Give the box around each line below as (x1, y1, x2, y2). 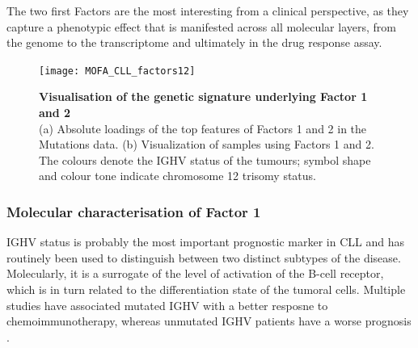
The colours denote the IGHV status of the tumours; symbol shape (39, 151, 371, 168)
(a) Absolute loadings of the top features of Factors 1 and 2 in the (39, 119, 367, 136)
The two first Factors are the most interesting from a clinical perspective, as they (6, 2, 409, 19)
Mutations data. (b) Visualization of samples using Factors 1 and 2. (39, 136, 374, 153)
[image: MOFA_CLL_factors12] (39, 65, 196, 77)
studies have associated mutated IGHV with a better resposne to (6, 296, 328, 313)
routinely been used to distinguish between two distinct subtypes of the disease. (6, 249, 401, 266)
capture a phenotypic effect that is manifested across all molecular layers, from (6, 18, 396, 35)
